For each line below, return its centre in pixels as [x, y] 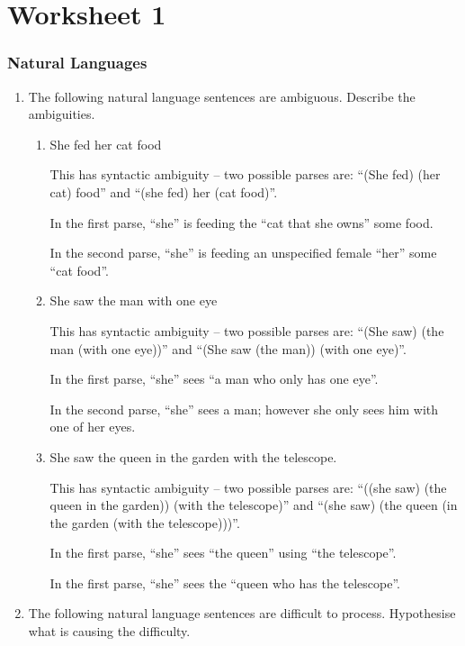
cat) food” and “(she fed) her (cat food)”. [164, 191]
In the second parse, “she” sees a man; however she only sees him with [244, 409]
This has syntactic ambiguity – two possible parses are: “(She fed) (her [245, 174]
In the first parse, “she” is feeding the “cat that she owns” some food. [241, 222]
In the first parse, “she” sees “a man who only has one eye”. [214, 379]
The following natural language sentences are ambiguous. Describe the [222, 96]
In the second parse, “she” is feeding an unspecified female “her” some [243, 253]
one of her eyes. [93, 427]
